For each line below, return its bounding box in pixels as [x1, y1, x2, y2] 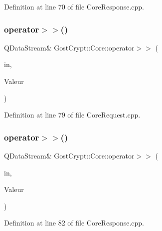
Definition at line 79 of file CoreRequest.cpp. [4, 109, 141, 120]
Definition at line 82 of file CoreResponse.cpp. [4, 217, 144, 228]
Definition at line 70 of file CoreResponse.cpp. [4, 1, 144, 11]
